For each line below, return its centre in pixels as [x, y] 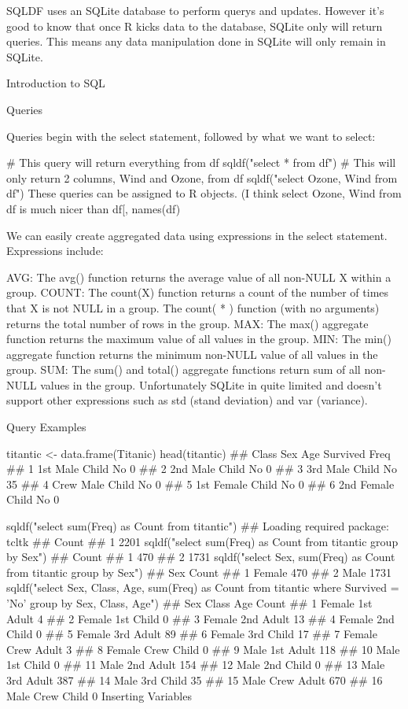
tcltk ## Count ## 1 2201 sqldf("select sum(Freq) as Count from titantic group [202, 541]
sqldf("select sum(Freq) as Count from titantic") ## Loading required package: [198, 526]
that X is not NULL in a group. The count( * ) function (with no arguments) [193, 307]
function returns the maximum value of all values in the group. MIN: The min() [199, 339]
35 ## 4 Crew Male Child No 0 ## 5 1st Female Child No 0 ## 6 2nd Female [200, 484]
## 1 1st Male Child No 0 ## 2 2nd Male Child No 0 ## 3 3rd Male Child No [202, 469]
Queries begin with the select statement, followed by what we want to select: [191, 136]
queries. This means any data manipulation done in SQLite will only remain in [196, 41]
